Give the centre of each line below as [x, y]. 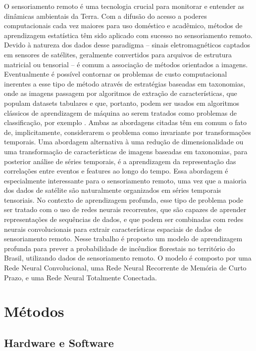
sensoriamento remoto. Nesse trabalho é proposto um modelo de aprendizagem [123, 239]
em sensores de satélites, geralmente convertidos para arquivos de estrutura [118, 54]
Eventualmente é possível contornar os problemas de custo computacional [116, 74]
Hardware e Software [59, 342]
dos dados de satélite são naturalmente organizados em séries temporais [113, 190]
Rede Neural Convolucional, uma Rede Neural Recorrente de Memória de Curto [125, 268]
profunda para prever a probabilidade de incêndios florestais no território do [120, 248]
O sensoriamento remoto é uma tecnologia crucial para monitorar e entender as [124, 6]
